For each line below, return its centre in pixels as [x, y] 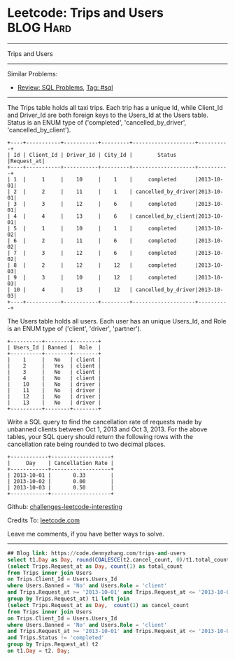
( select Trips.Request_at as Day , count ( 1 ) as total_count [95, 566]
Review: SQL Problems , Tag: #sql [65, 87]
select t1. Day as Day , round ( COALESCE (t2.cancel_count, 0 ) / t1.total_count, [120, 559]
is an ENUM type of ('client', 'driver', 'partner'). [74, 328]
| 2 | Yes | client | [54, 366]
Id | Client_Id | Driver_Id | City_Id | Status [95, 155]
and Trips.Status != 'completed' [56, 638]
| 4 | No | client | [54, 378]
